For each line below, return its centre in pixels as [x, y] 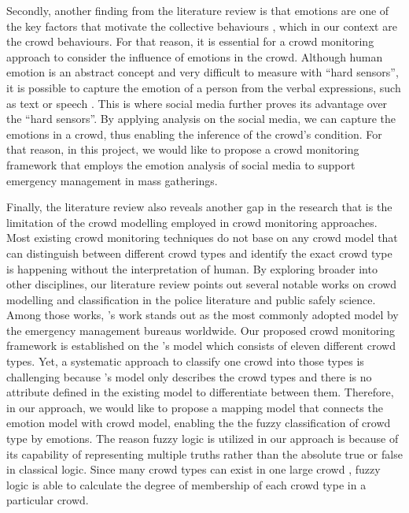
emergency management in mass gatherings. [112, 180]
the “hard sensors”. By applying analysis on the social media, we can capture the [201, 119]
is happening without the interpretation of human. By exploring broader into [192, 268]
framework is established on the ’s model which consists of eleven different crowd [201, 346]
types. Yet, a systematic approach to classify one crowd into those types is [185, 361]
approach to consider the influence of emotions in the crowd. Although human [195, 56]
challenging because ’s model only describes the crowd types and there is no [189, 376]
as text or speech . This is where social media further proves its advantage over [197, 103]
